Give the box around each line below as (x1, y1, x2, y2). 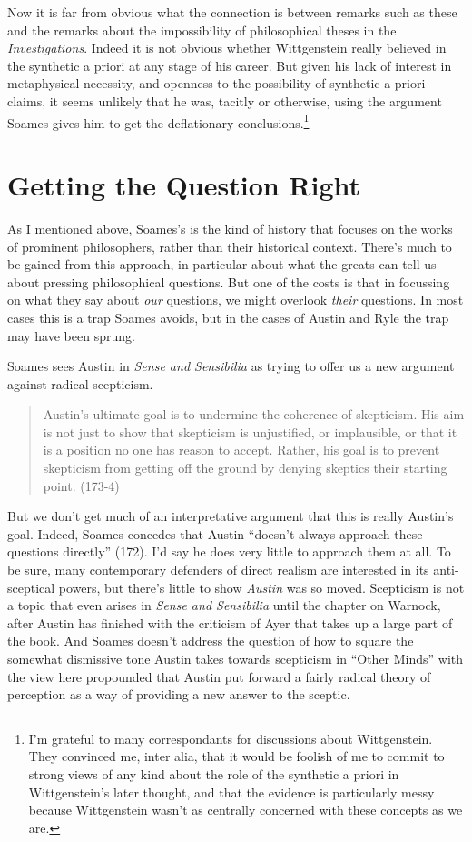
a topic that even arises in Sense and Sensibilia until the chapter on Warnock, (7, 596, 441, 615)
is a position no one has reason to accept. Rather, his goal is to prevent (43, 440, 440, 459)
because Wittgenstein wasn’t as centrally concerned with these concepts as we (28, 800, 463, 819)
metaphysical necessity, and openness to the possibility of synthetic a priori (7, 74, 426, 93)
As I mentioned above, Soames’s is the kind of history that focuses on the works (7, 218, 453, 237)
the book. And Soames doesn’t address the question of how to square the (7, 631, 414, 650)
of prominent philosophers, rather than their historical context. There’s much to (7, 236, 452, 256)
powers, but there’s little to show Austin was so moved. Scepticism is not (58, 577, 465, 596)
